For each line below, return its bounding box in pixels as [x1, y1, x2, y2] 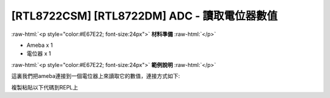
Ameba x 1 [26, 41, 53, 49]
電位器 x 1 [26, 50, 51, 57]
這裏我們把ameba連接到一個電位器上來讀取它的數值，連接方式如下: [11, 72, 180, 80]
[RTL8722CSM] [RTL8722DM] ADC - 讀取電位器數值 [11, 9, 278, 23]
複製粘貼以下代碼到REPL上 [11, 83, 79, 91]
